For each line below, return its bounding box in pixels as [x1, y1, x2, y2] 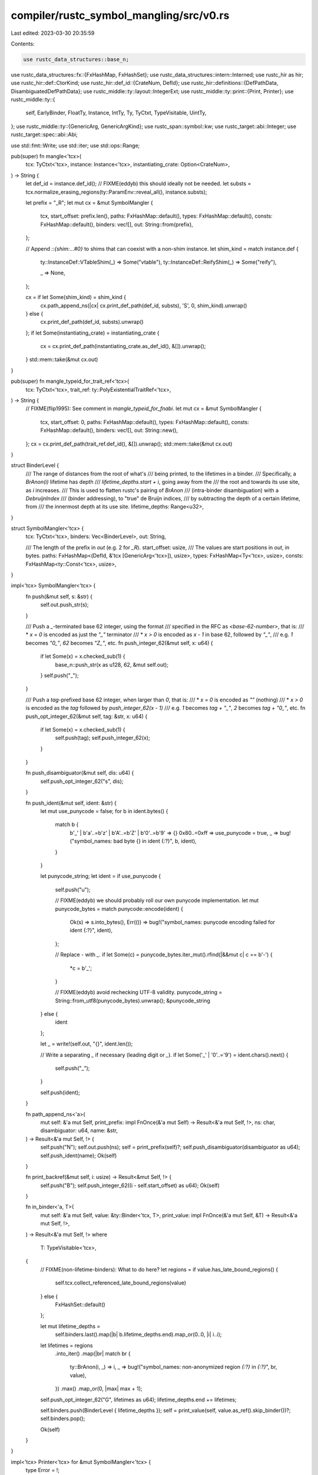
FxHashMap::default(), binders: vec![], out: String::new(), [40, 427, 178, 434]
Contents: [11, 40, 35, 47]
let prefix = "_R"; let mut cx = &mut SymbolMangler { [25, 199, 153, 206]
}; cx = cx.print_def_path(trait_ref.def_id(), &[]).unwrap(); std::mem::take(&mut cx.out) [25, 440, 233, 447]
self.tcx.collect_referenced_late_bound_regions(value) [55, 1279, 187, 1286]
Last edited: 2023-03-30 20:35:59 [11, 29, 95, 37]
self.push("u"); [55, 886, 91, 893]
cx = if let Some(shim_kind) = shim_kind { [25, 294, 127, 301]
